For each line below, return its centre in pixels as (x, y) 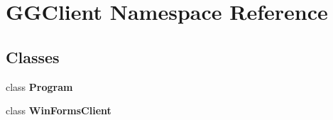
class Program (39, 86)
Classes (33, 56)
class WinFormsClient (59, 110)
